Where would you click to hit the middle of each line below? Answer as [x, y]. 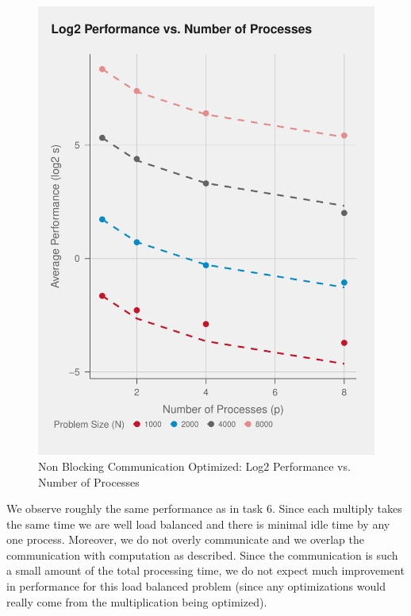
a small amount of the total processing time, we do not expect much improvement [205, 570]
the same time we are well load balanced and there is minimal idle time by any [198, 524]
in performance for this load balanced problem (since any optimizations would [196, 586]
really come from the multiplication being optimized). [137, 601]
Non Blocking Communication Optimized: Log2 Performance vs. [194, 466]
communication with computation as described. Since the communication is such [202, 554]
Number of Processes [89, 481]
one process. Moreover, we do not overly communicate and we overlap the [186, 539]
